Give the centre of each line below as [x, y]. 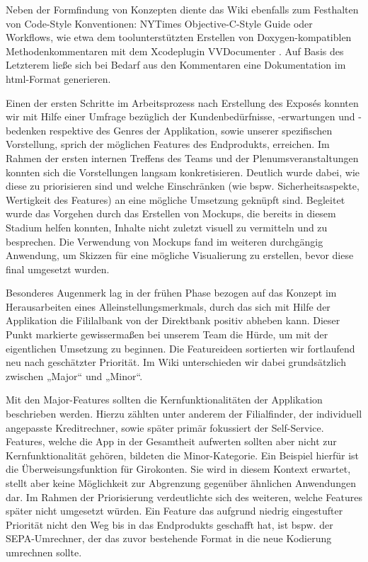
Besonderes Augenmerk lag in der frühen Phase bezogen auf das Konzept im [171, 293]
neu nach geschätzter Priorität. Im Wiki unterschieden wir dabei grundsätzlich [176, 362]
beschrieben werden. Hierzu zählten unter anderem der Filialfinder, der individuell [184, 414]
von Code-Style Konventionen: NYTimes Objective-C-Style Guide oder [159, 23]
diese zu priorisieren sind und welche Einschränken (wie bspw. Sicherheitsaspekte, [183, 186]
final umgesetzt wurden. [58, 269]
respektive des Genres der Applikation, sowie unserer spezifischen [191, 130]
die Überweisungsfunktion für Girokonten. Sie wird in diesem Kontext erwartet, [178, 469]
